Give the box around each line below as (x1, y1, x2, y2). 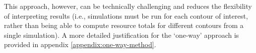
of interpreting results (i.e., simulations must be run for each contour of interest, (4, 10, 248, 21)
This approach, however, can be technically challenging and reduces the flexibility (4, 1, 252, 11)
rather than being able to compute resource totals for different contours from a (4, 20, 244, 30)
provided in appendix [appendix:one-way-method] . (4, 39, 156, 50)
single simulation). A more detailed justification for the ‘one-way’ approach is (4, 29, 239, 40)
